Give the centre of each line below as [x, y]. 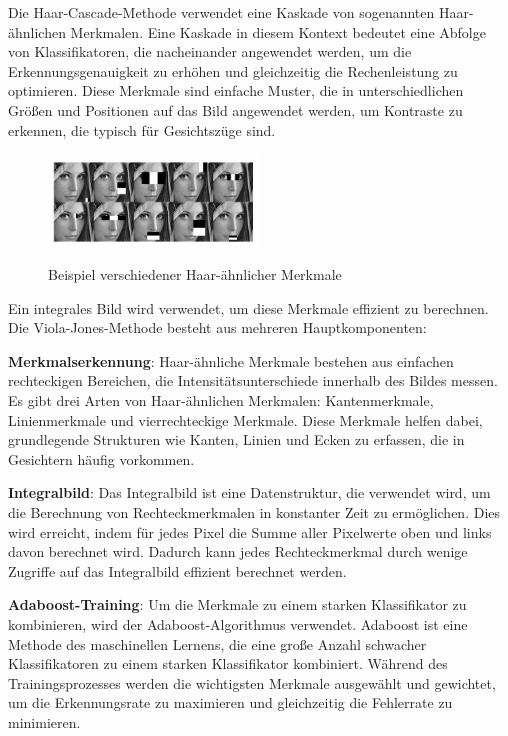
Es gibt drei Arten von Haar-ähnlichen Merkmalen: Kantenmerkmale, [221, 399]
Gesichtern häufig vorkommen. [101, 458]
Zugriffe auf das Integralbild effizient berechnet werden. [177, 570]
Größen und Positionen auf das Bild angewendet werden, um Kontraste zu [235, 109]
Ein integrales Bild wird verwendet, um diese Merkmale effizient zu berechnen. [248, 307]
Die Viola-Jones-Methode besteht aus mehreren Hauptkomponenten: [217, 327]
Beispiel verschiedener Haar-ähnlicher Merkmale [195, 274]
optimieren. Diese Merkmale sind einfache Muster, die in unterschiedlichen [236, 90]
